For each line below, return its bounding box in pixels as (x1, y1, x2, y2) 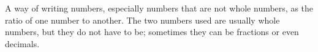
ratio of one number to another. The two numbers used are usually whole (5, 13, 280, 26)
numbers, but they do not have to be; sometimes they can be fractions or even (5, 25, 299, 38)
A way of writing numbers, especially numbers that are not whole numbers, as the (5, 2, 314, 14)
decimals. (5, 37, 40, 50)
